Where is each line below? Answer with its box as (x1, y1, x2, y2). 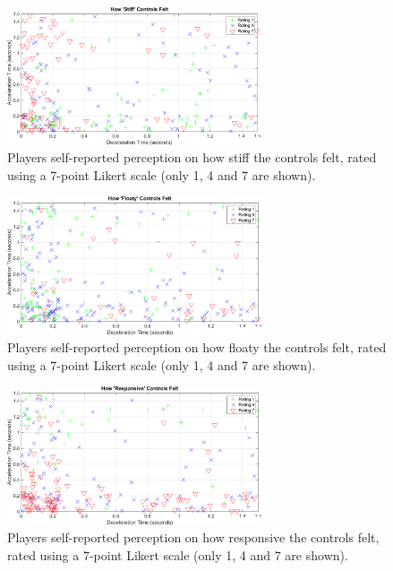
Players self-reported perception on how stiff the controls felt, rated (7, 148, 377, 167)
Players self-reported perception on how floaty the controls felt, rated (7, 338, 387, 357)
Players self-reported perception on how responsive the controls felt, (7, 528, 380, 547)
